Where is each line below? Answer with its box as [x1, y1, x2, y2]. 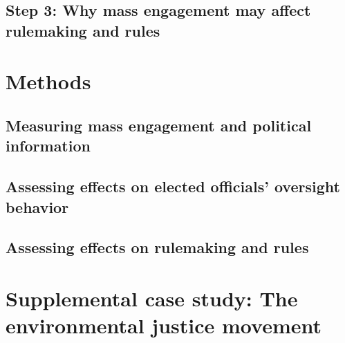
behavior [6, 196, 69, 217]
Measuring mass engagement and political [6, 114, 312, 136]
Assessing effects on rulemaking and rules [6, 237, 309, 258]
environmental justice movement [6, 311, 321, 340]
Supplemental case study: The [6, 284, 298, 312]
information [6, 135, 91, 156]
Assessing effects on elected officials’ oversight [6, 176, 340, 197]
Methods [6, 67, 91, 95]
